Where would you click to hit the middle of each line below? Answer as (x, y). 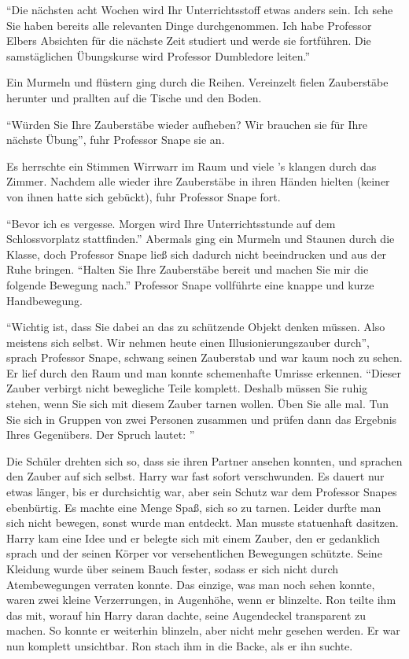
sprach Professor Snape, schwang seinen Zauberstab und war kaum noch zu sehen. (204, 357)
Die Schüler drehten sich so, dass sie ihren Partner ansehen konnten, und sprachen (204, 460)
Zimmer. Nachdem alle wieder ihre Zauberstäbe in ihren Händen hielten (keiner (198, 181)
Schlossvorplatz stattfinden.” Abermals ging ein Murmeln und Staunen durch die (201, 239)
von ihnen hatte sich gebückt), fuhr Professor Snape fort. (144, 196)
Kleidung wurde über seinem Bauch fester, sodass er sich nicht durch (173, 569)
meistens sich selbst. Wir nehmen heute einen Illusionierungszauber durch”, (188, 342)
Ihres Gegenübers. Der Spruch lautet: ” (101, 434)
